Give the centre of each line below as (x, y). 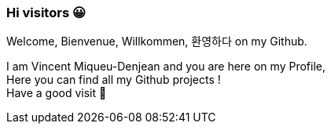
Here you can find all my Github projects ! (114, 80)
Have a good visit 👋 (57, 93)
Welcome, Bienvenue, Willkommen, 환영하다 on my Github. (157, 42)
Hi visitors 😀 (46, 13)
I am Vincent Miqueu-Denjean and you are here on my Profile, (166, 67)
